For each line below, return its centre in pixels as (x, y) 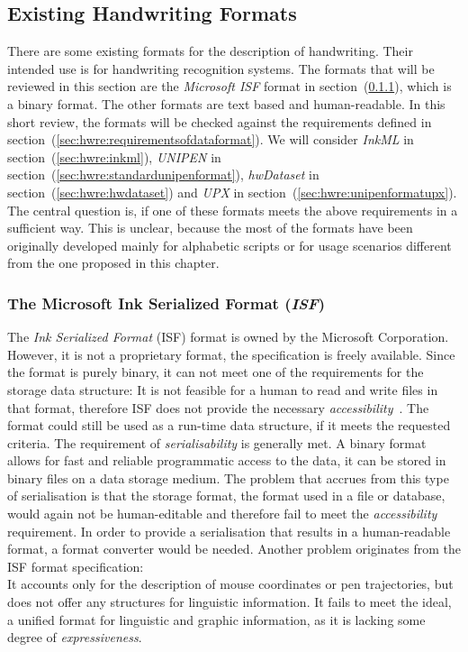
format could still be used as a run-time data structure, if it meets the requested (229, 425)
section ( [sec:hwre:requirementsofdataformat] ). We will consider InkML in (211, 139)
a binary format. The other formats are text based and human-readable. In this (226, 103)
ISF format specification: (76, 566)
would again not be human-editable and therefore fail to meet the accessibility (222, 514)
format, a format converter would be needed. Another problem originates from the (234, 549)
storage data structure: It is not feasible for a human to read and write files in (223, 389)
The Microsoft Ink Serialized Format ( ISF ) (166, 303)
